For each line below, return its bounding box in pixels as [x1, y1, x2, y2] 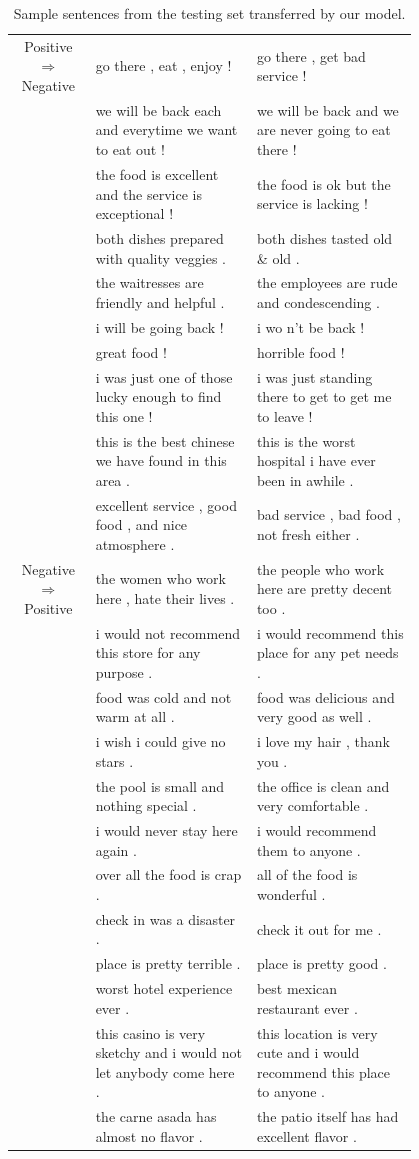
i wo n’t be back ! [256, 316, 365, 337]
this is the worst [256, 430, 356, 451]
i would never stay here [95, 819, 238, 840]
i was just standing [256, 366, 373, 387]
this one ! [95, 405, 153, 426]
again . [95, 839, 137, 860]
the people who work [256, 558, 385, 579]
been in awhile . [256, 469, 354, 490]
